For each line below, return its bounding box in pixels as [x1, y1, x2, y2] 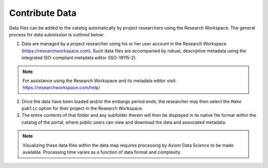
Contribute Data [9, 7, 77, 18]
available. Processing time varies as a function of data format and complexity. [22, 149, 182, 155]
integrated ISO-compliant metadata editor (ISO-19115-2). [21, 55, 137, 61]
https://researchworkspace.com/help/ [22, 84, 100, 90]
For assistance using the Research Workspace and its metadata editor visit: [22, 78, 177, 84]
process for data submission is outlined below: [9, 31, 105, 37]
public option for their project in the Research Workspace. [21, 105, 143, 111]
